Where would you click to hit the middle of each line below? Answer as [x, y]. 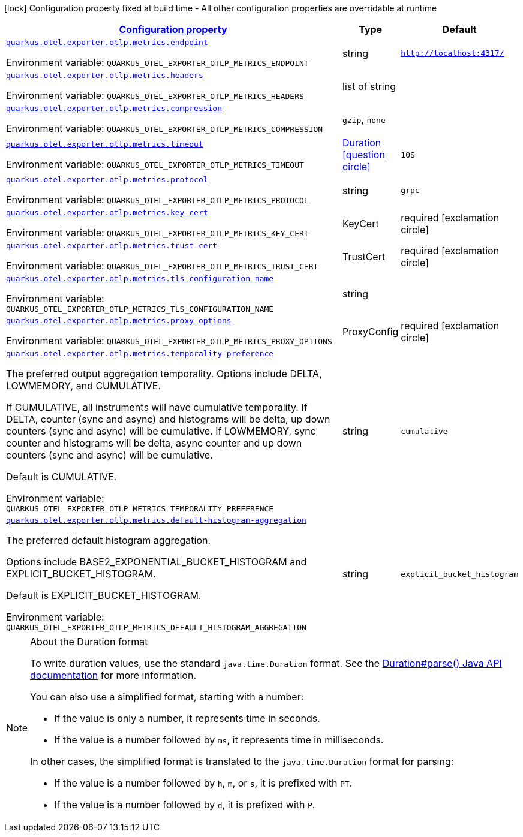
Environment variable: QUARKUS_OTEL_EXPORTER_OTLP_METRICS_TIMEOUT [155, 164]
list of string [369, 86]
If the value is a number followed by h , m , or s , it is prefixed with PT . [203, 783]
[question [364, 155]
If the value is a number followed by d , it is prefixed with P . [185, 805]
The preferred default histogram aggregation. [109, 540]
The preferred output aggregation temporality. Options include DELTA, [164, 374]
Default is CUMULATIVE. [61, 477]
